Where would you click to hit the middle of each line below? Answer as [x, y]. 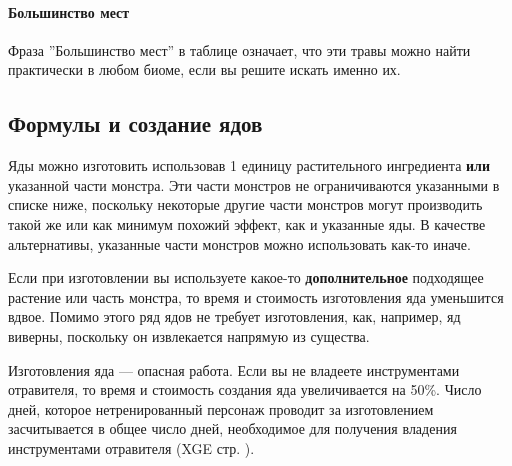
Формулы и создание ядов [135, 123]
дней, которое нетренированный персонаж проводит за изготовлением [221, 408]
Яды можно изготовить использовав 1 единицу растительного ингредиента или [249, 165]
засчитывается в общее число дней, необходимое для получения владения [232, 428]
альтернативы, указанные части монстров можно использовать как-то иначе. [239, 243]
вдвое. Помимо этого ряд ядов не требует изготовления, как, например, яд [234, 316]
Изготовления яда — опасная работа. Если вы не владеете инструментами [234, 369]
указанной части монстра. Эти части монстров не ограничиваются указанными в [254, 184]
